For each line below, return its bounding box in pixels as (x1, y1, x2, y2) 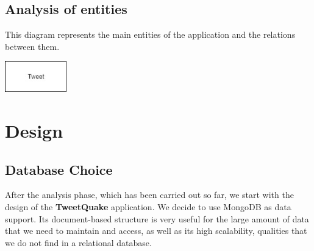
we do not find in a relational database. (5, 236, 152, 249)
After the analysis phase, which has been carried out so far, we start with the (5, 188, 294, 201)
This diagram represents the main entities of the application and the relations (5, 28, 296, 41)
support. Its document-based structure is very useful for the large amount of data (5, 212, 309, 225)
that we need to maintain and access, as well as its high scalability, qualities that (5, 224, 307, 237)
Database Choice (5, 160, 113, 179)
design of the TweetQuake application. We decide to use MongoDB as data (5, 200, 291, 213)
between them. (5, 40, 60, 52)
